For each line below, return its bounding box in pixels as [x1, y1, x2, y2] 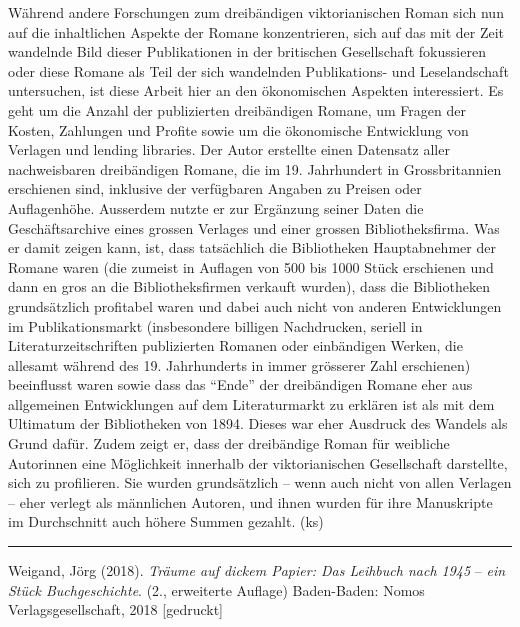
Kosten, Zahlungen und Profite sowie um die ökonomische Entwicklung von [8, 119, 469, 140]
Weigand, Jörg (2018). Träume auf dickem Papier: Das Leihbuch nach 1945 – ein [8, 560, 506, 581]
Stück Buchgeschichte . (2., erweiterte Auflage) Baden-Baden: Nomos [8, 579, 425, 600]
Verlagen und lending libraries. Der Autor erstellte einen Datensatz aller [8, 139, 450, 160]
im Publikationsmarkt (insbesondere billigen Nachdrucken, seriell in [8, 315, 423, 336]
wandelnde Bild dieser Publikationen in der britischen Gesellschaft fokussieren [8, 41, 486, 62]
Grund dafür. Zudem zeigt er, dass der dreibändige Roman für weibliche [8, 433, 450, 454]
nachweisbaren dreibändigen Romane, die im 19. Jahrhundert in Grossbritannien [8, 158, 502, 179]
